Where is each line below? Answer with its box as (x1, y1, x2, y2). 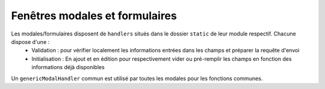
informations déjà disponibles (31, 64, 105, 71)
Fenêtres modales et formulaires (11, 9, 177, 22)
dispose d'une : (11, 38, 50, 45)
